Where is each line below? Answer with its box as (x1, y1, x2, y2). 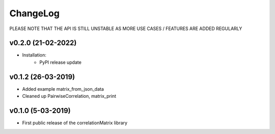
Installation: (22, 52, 47, 58)
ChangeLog (9, 8, 60, 19)
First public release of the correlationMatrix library (22, 120, 127, 126)
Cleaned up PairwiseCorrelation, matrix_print (22, 93, 117, 99)
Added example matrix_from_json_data (22, 86, 104, 92)
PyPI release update (39, 59, 81, 65)
